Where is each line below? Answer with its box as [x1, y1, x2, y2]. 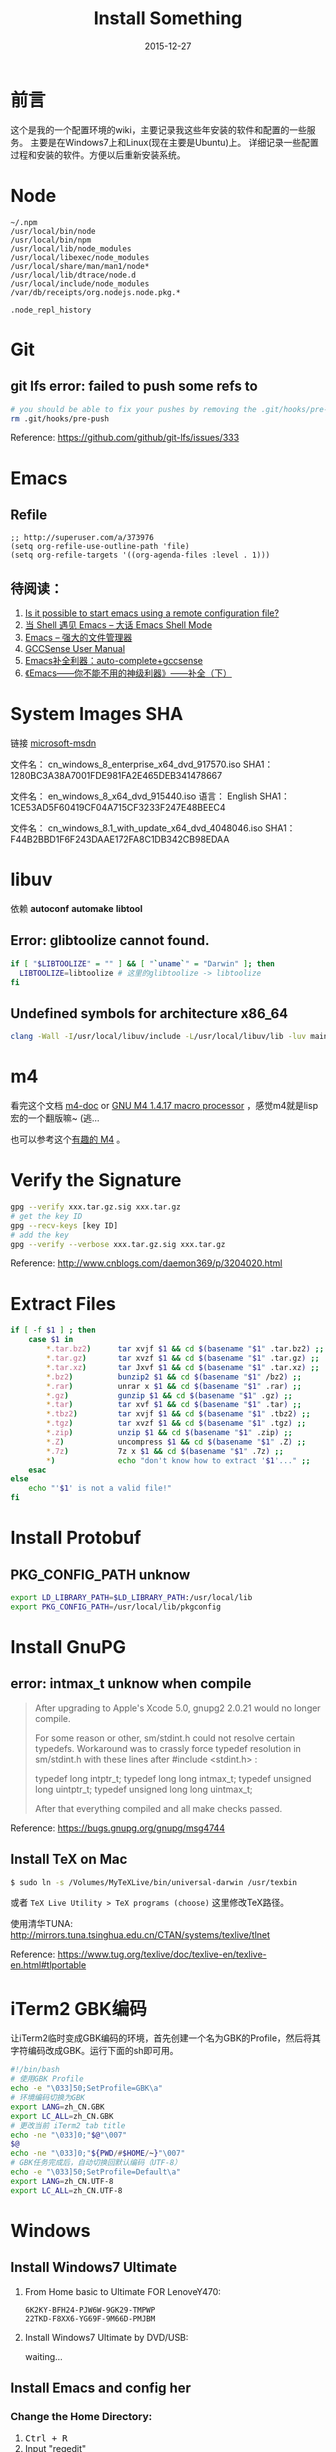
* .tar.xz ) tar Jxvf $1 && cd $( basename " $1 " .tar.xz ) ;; [46, 1362, 320, 1372]
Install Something [93, 7, 243, 30]
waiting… [24, 2350, 63, 2362]
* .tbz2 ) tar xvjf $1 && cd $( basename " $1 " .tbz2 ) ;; [46, 1409, 311, 1419]
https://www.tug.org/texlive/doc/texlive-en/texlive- [57, 1948, 267, 1961]
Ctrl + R [24, 2433, 68, 2444]
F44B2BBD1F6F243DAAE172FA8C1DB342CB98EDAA [10, 833, 230, 846]
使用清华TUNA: [10, 1918, 73, 1930]
